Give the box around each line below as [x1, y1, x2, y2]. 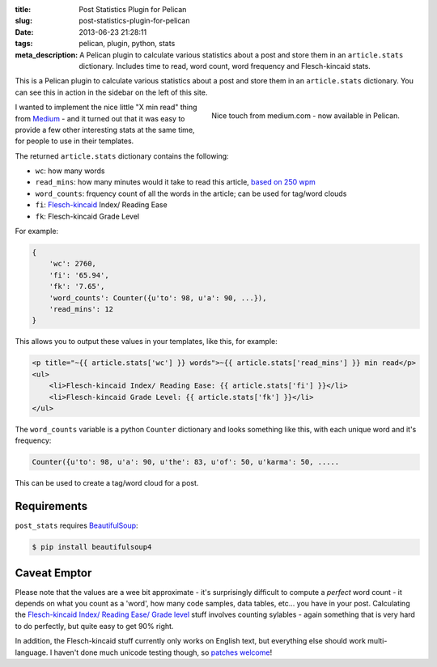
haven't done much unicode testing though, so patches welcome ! [53, 648, 273, 657]
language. [15, 648, 49, 657]
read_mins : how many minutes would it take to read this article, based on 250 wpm [35, 177, 316, 187]
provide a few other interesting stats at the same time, [15, 125, 195, 134]
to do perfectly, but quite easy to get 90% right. [15, 621, 174, 631]
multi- [367, 636, 388, 646]
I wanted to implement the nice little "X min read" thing [15, 102, 197, 113]
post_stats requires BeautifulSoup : [15, 520, 138, 530]
